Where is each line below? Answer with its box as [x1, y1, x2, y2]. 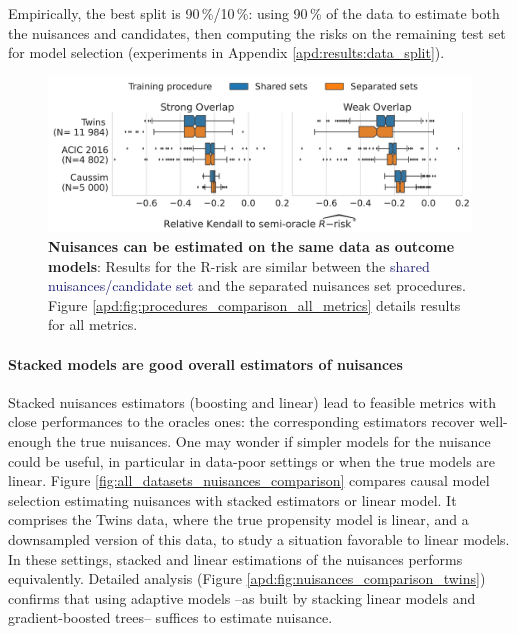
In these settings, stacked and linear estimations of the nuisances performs [8, 548, 463, 569]
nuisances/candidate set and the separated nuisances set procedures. [48, 275, 467, 296]
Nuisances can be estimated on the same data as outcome [48, 236, 455, 257]
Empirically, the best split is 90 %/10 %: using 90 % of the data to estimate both [8, 3, 500, 23]
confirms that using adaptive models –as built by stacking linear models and [8, 587, 476, 608]
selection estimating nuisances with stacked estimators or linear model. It [8, 489, 457, 510]
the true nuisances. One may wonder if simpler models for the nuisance [56, 431, 491, 452]
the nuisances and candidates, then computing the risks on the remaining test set [8, 22, 506, 43]
